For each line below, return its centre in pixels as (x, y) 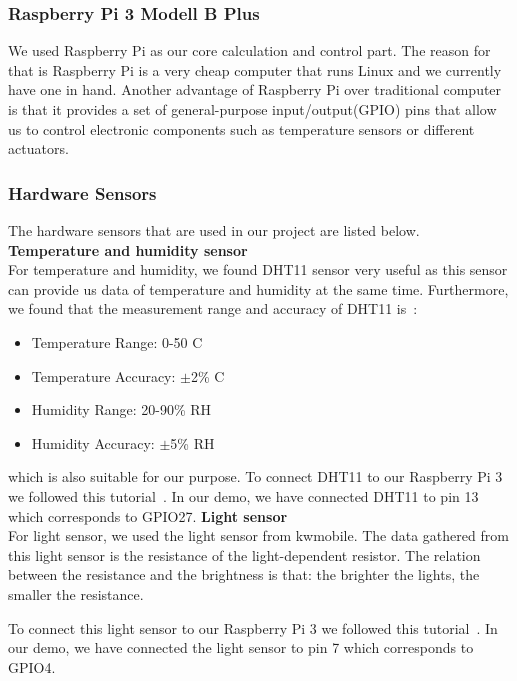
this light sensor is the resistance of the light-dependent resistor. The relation (244, 554)
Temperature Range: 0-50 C (117, 341)
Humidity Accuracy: (93, 442)
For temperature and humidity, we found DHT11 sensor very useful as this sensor (258, 269)
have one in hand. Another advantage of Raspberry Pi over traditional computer (255, 89)
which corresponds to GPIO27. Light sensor (148, 515)
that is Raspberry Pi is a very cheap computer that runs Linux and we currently (255, 69)
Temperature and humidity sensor (128, 249)
